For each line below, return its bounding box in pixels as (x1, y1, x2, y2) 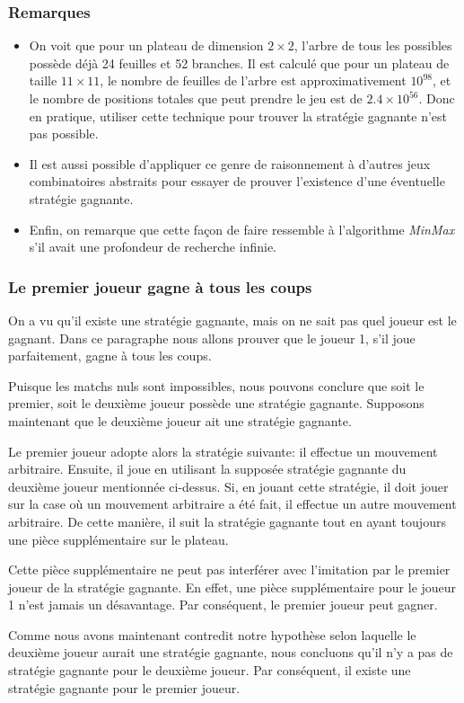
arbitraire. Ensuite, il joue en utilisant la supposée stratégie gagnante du (8, 459, 407, 478)
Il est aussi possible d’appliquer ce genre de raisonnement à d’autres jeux (29, 154, 431, 173)
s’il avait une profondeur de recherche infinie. (29, 237, 276, 256)
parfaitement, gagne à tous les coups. (8, 346, 212, 365)
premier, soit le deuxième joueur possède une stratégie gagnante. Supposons (8, 394, 425, 413)
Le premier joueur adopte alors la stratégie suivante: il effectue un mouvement (8, 441, 438, 460)
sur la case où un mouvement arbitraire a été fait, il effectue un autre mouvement (8, 494, 457, 513)
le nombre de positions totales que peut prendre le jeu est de (29, 89, 363, 107)
